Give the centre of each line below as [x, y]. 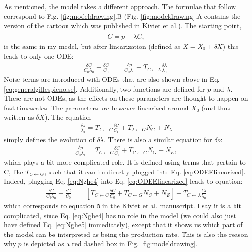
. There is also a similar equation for [158, 139]
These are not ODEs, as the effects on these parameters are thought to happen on [126, 98]
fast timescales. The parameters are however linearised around [96, 107]
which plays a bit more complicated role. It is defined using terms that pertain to [125, 162]
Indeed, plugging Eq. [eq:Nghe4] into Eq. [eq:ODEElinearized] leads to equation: [123, 181]
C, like [14, 171]
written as [19, 117]
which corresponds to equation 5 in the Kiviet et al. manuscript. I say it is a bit [123, 205]
